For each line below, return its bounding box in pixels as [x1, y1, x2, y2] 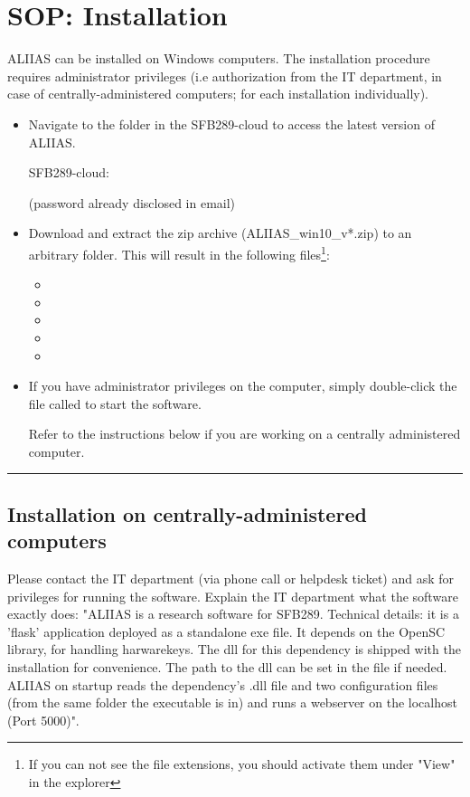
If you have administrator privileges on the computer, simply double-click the [28, 376, 457, 395]
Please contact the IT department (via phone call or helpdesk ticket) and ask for [7, 569, 455, 588]
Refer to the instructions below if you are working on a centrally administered [28, 424, 461, 443]
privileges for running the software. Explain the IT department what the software [7, 586, 458, 605]
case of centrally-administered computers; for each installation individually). [7, 84, 429, 103]
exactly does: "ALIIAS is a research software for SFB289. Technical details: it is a [7, 604, 459, 623]
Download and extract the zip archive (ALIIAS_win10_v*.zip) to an [28, 223, 412, 242]
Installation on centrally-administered [7, 499, 367, 527]
